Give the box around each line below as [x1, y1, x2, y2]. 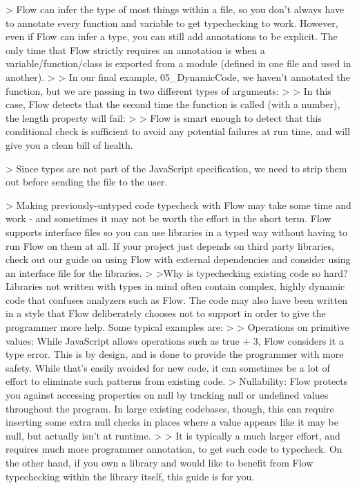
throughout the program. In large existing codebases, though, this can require [6, 401, 334, 415]
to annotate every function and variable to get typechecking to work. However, [6, 15, 338, 30]
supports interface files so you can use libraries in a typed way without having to [6, 224, 347, 239]
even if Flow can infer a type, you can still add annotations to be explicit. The [6, 29, 338, 44]
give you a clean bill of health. [6, 137, 133, 152]
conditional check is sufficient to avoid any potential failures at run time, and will [6, 124, 350, 138]
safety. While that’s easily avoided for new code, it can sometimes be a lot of [6, 360, 330, 374]
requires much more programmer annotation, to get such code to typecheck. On [6, 442, 342, 456]
